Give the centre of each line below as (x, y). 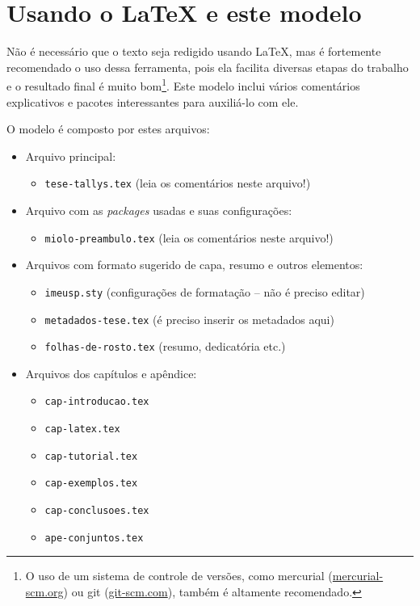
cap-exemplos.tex (91, 484)
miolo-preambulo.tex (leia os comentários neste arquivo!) (189, 237)
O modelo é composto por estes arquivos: (108, 129)
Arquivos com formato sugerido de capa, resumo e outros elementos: (194, 265)
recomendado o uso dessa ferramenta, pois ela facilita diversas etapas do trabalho (208, 67)
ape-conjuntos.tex (94, 538)
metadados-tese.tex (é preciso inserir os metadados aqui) (189, 319)
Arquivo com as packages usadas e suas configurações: (159, 210)
